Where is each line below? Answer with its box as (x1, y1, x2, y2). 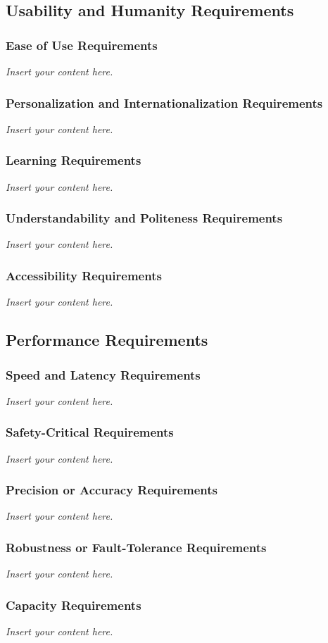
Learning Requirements (6, 151, 141, 169)
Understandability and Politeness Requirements (6, 209, 283, 227)
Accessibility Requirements (6, 266, 162, 284)
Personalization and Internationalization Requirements (6, 94, 323, 111)
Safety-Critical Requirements (6, 423, 174, 441)
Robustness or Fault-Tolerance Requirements (6, 538, 267, 556)
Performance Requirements (6, 329, 208, 351)
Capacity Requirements (6, 596, 141, 613)
